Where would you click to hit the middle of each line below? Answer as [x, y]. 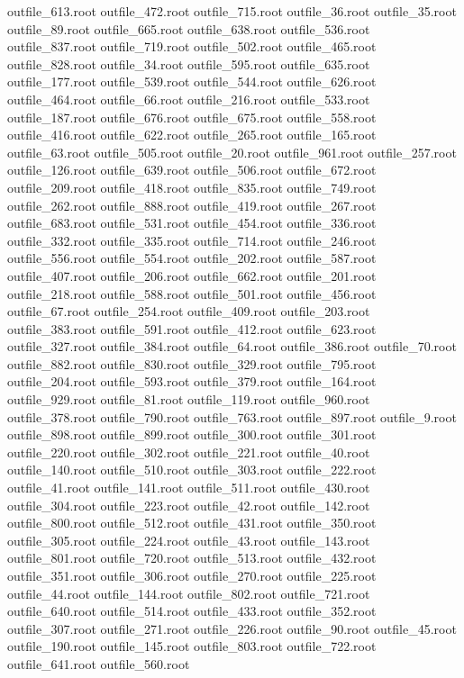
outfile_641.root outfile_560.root [99, 663]
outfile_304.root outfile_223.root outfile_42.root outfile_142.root [189, 505]
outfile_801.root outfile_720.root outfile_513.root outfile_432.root [192, 558]
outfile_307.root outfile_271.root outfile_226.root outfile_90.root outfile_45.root [232, 628]
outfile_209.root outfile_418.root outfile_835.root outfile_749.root [192, 187]
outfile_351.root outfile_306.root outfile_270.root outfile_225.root [192, 575]
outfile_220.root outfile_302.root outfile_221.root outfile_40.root [189, 452]
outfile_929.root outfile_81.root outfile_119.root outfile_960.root [189, 399]
